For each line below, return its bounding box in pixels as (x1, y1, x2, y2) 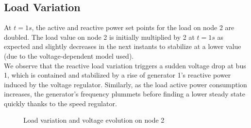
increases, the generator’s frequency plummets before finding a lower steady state (4, 89, 245, 99)
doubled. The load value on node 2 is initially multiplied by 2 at (4, 32, 195, 42)
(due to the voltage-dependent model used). (4, 50, 134, 61)
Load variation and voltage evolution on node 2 (23, 114, 165, 125)
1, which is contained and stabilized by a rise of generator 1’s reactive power (4, 70, 231, 80)
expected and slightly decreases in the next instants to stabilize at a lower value (4, 41, 241, 51)
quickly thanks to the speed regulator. (4, 98, 117, 108)
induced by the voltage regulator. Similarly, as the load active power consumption (4, 79, 247, 89)
